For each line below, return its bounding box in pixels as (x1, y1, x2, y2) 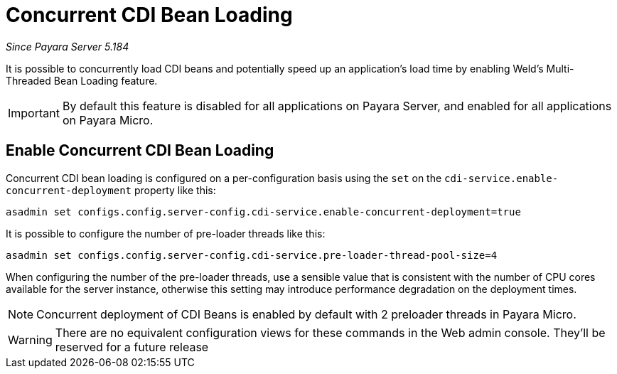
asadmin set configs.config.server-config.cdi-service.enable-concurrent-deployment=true (6, 205, 521, 218)
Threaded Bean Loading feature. (6, 74, 158, 87)
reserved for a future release (55, 339, 209, 354)
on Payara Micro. (62, 112, 154, 127)
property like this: (134, 183, 216, 196)
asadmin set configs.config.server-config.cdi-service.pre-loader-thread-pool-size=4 (6, 249, 498, 261)
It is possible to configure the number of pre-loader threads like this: (6, 227, 326, 240)
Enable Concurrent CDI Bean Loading (6, 141, 274, 160)
